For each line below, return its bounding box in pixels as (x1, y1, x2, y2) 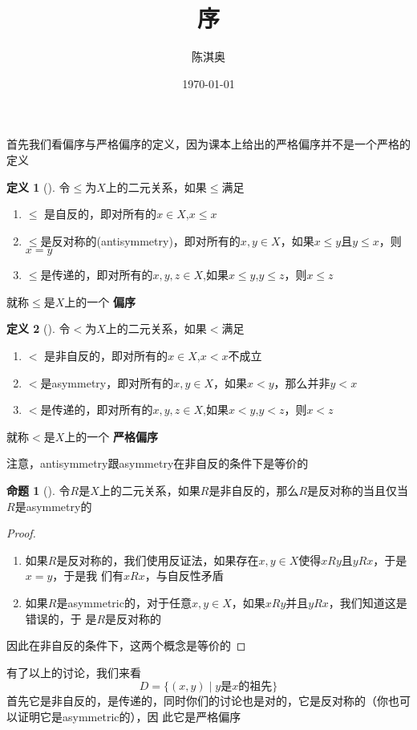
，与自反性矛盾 (144, 567, 224, 584)
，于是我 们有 (52, 567, 124, 584)
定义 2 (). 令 (6, 320, 71, 337)
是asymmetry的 (14, 497, 92, 514)
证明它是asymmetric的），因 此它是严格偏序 (17, 708, 241, 724)
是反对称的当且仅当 (307, 482, 409, 499)
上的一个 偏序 (64, 293, 136, 310)
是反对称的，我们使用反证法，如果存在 (56, 551, 259, 568)
